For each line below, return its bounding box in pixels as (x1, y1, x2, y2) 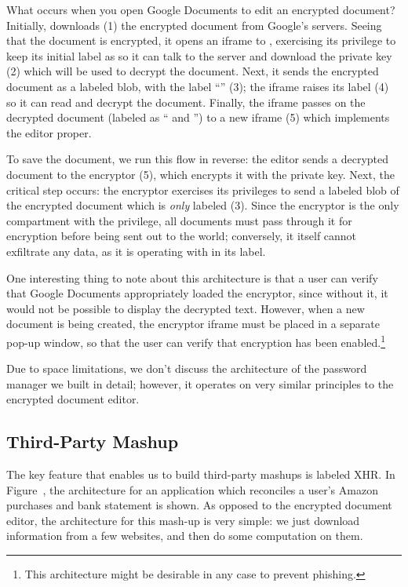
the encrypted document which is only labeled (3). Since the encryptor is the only (6, 197, 399, 213)
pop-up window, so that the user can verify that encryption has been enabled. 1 (6, 331, 386, 350)
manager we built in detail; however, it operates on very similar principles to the (6, 375, 394, 392)
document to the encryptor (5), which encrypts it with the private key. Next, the (6, 166, 395, 182)
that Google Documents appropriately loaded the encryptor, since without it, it (6, 285, 388, 301)
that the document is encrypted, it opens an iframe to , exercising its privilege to (6, 32, 396, 49)
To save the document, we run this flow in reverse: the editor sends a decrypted (6, 151, 389, 167)
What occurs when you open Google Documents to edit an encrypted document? (6, 2, 395, 17)
